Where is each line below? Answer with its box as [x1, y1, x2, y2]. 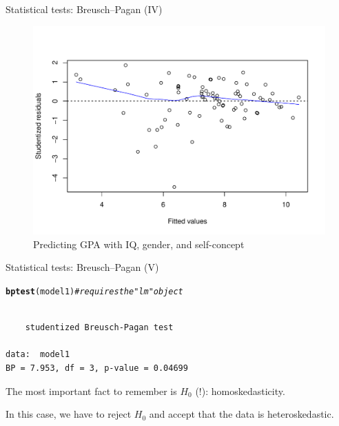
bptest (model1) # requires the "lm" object [6, 287, 183, 297]
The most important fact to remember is [6, 383, 177, 398]
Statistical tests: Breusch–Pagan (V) [6, 260, 159, 274]
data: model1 [6, 349, 70, 360]
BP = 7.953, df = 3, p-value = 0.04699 [6, 363, 188, 374]
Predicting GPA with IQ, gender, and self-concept [33, 236, 245, 251]
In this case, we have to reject [6, 407, 132, 421]
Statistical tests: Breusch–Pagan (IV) [6, 2, 163, 16]
